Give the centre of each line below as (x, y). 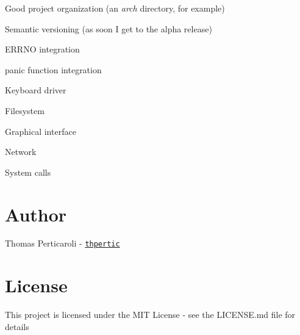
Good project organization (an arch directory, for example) (115, 8)
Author (36, 214)
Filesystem (25, 110)
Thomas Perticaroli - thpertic (62, 243)
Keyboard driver (36, 90)
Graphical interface (41, 131)
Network (21, 152)
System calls (28, 172)
